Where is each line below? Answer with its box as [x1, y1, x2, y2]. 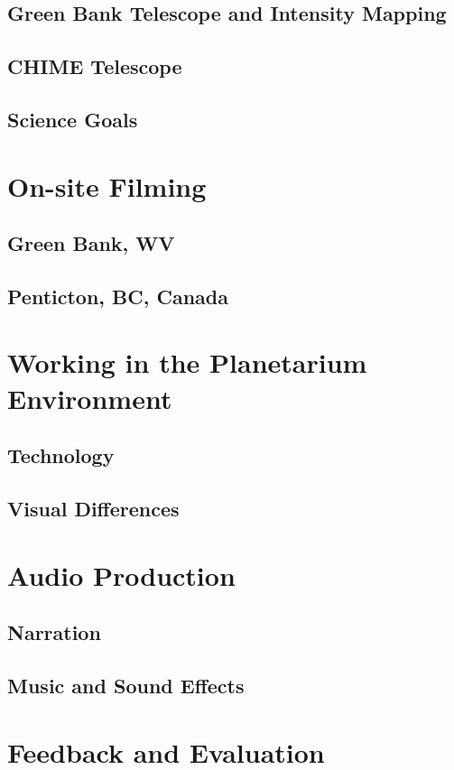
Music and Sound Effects [7, 671, 245, 699]
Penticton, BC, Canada [7, 282, 228, 310]
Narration [7, 618, 101, 646]
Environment [7, 379, 172, 416]
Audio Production [7, 556, 236, 593]
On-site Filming [7, 167, 207, 204]
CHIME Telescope [7, 52, 182, 80]
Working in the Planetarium [7, 344, 367, 381]
